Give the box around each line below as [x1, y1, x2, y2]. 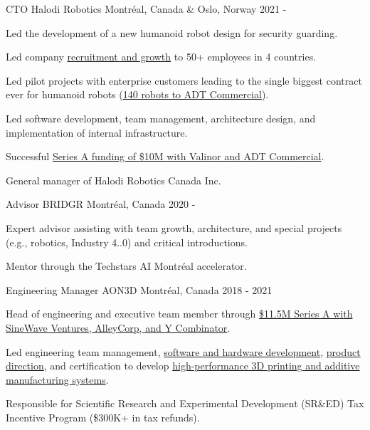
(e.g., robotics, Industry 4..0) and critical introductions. [6, 234, 248, 249]
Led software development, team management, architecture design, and [6, 110, 316, 125]
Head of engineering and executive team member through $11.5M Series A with [6, 306, 353, 321]
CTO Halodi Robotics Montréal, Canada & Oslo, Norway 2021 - [6, 1, 287, 16]
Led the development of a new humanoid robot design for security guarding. [6, 25, 338, 40]
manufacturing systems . [6, 372, 109, 387]
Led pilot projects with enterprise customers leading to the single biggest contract [6, 73, 362, 88]
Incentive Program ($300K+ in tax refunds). [6, 409, 200, 424]
